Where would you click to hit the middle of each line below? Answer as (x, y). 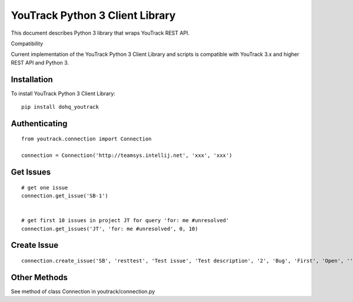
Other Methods (39, 277)
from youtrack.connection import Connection (87, 139)
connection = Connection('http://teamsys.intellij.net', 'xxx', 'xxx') (127, 155)
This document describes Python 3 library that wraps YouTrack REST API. (100, 33)
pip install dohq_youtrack (60, 107)
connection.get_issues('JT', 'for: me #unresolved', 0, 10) (110, 229)
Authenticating (39, 123)
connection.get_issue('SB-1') (65, 196)
